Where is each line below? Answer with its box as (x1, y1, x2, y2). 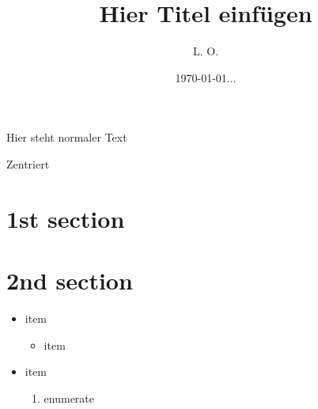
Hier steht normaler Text (6, 129, 127, 146)
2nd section (6, 264, 133, 297)
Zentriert (6, 155, 50, 172)
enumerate (44, 389, 95, 406)
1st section (6, 202, 125, 234)
